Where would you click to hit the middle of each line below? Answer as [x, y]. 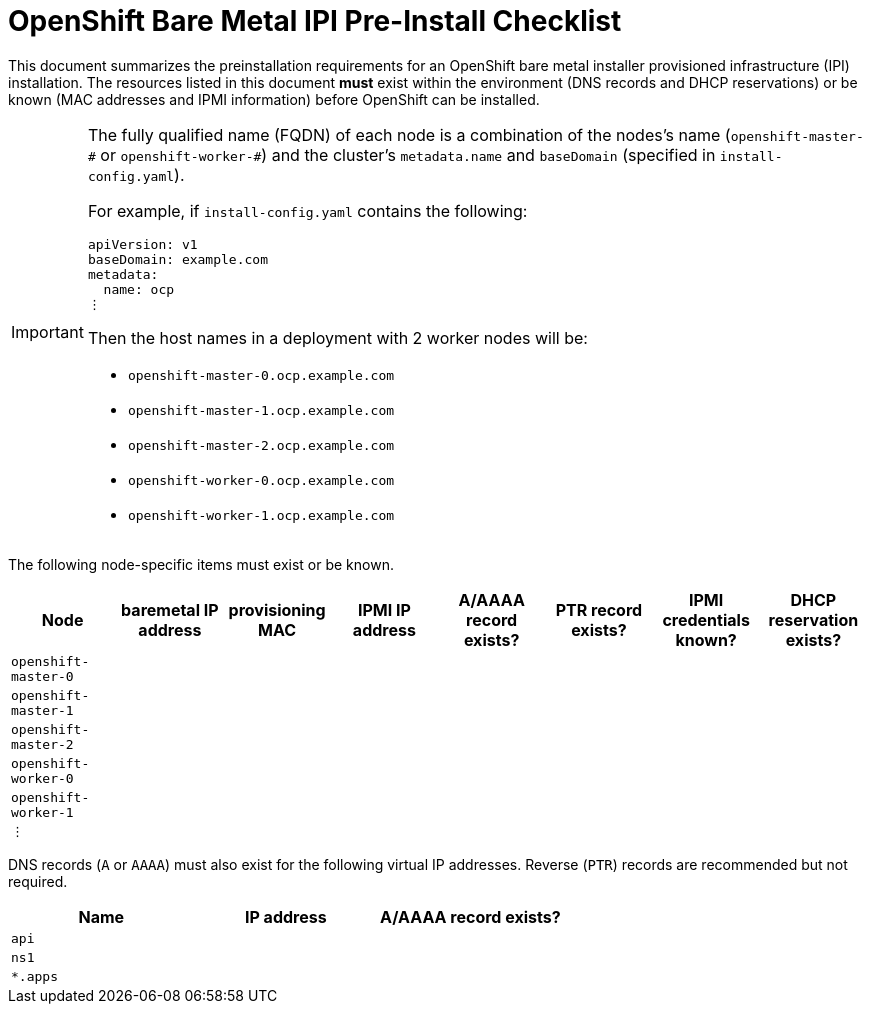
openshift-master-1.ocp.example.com [261, 410]
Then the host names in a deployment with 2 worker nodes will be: [337, 337]
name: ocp [139, 289]
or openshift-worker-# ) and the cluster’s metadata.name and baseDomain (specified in [408, 154]
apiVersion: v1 [142, 244]
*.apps [34, 976]
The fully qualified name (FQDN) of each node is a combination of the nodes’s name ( [409, 134]
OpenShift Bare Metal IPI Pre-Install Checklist [315, 21]
